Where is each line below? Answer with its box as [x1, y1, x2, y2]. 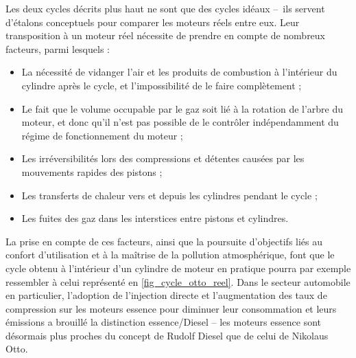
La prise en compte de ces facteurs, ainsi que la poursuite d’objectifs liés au [5, 234, 323, 248]
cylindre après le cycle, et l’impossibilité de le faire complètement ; [21, 78, 302, 92]
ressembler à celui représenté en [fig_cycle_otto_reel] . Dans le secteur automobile [5, 274, 351, 289]
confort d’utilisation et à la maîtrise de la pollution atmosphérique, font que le [5, 247, 335, 262]
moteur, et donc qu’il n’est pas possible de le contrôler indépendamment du [21, 115, 339, 129]
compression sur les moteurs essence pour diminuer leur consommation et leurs [5, 301, 337, 315]
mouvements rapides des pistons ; [21, 164, 163, 179]
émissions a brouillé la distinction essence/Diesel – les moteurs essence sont [5, 315, 321, 329]
